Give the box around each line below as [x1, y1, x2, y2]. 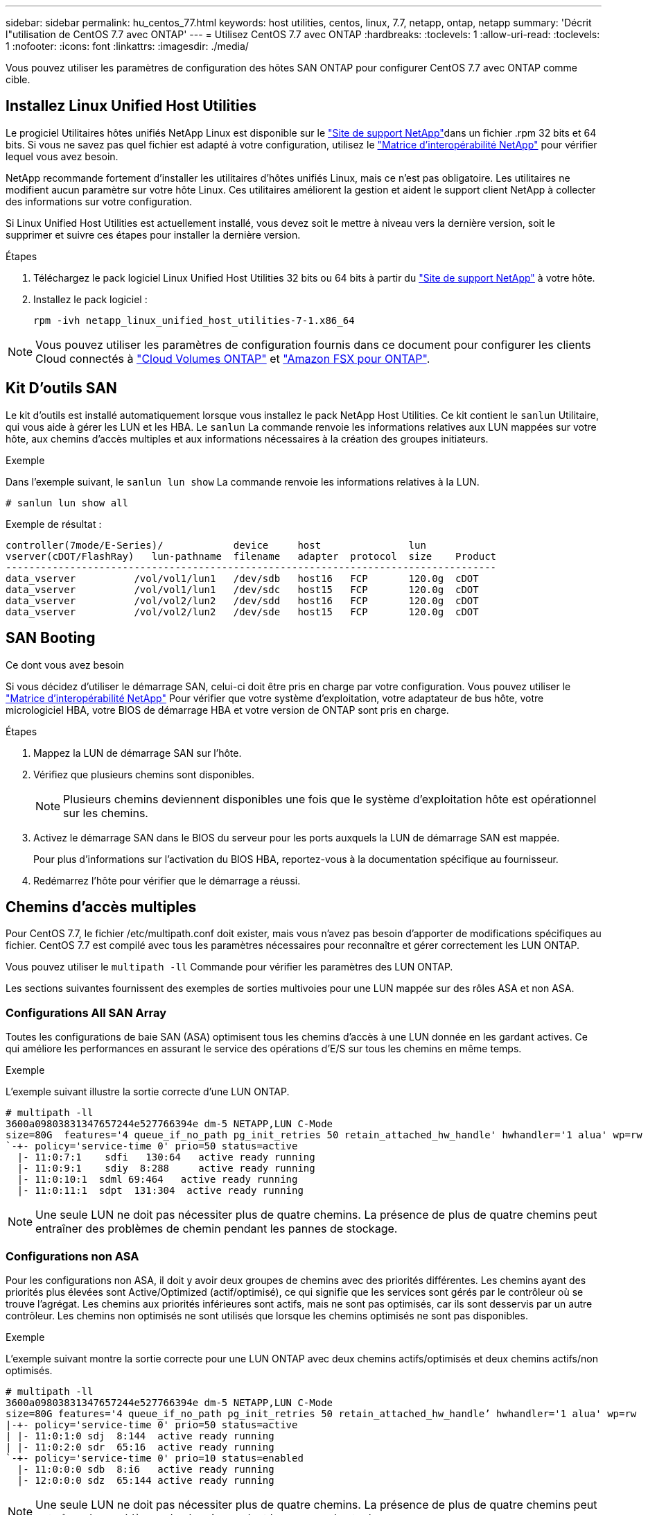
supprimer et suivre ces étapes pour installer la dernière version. [6, 228, 301, 241]
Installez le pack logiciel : [33, 293, 148, 305]
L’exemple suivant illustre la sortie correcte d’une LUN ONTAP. [6, 1086, 290, 1098]
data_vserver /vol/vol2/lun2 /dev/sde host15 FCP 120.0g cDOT [6, 606, 479, 617]
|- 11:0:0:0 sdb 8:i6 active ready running [17, 1463, 274, 1475]
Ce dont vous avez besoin [6, 658, 124, 671]
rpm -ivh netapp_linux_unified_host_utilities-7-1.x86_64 [33, 314, 355, 326]
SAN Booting [6, 629, 96, 647]
